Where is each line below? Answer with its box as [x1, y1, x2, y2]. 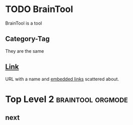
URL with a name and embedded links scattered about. [5, 76, 119, 82]
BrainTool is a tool [5, 20, 42, 26]
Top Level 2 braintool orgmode [5, 93, 128, 105]
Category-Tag [5, 35, 50, 43]
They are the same [5, 48, 44, 54]
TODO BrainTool [5, 4, 74, 15]
